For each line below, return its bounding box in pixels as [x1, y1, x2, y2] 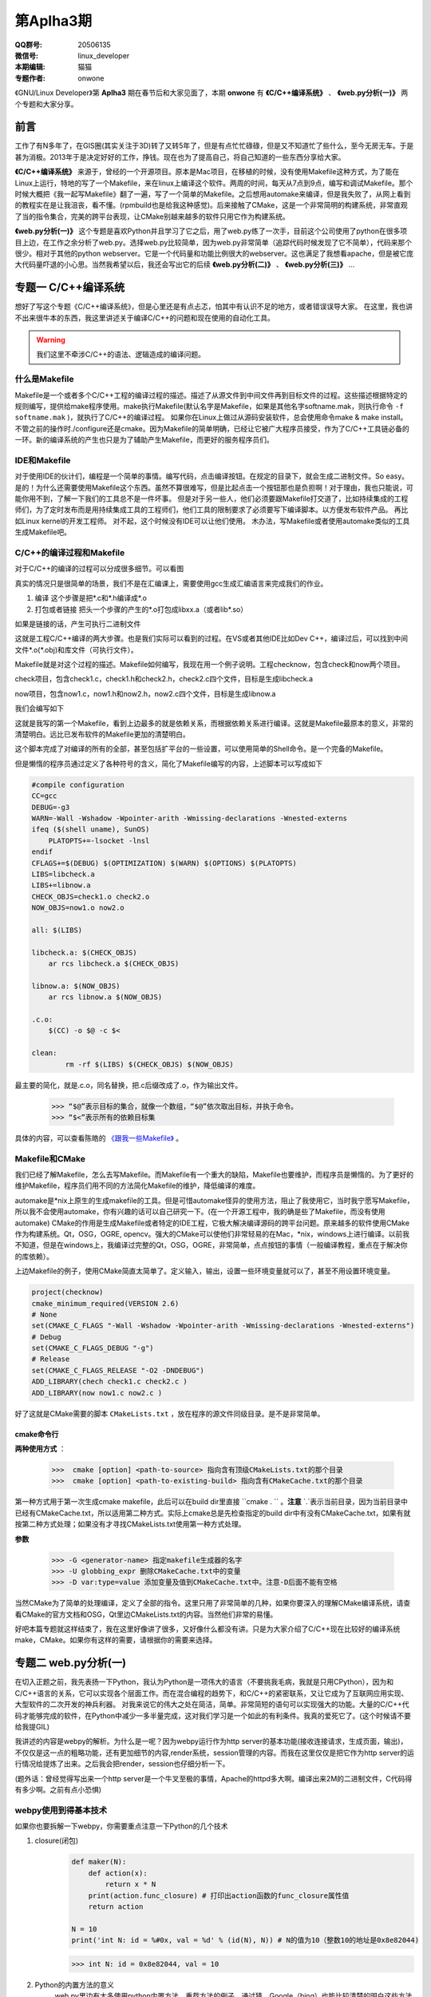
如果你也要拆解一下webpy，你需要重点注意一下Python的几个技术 [14, 1821, 228, 1831]
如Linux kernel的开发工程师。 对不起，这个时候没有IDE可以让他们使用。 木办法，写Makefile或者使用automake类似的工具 [14, 516, 410, 526]
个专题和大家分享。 [14, 99, 78, 109]
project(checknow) [31, 1288, 104, 1297]
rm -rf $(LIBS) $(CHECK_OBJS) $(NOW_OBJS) [65, 1059, 235, 1069]
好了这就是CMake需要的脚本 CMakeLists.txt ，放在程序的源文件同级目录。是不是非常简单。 [14, 1408, 325, 1418]
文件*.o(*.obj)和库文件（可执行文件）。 [14, 645, 139, 654]
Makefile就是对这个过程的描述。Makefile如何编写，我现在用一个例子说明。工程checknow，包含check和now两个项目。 [14, 660, 405, 669]
